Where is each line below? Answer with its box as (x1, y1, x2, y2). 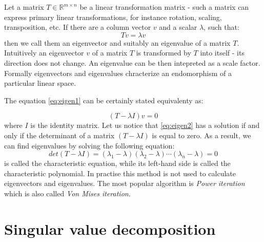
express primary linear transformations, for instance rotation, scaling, (4, 11, 222, 22)
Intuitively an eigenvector (4, 47, 84, 58)
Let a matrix (4, 2, 44, 12)
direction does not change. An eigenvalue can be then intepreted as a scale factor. (4, 57, 260, 68)
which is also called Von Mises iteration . (4, 188, 131, 198)
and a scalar (159, 22, 197, 32)
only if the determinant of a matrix (4, 129, 115, 140)
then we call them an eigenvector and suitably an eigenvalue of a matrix (4, 37, 231, 48)
